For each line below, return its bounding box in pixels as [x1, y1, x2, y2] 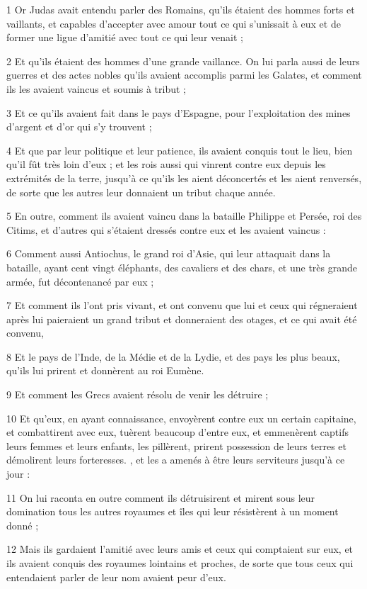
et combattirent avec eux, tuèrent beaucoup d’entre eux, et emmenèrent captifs [6, 425, 349, 439]
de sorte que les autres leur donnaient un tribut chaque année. [6, 184, 276, 199]
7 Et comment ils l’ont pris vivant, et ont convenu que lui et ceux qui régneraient [6, 298, 358, 313]
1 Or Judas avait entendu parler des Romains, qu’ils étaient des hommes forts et [6, 2, 355, 16]
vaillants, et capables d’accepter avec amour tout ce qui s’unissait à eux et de [6, 16, 341, 30]
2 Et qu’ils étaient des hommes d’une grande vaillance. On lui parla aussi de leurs [6, 53, 360, 68]
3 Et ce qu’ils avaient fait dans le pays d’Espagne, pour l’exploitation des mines [6, 105, 351, 120]
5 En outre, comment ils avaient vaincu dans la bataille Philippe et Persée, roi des [6, 208, 362, 223]
